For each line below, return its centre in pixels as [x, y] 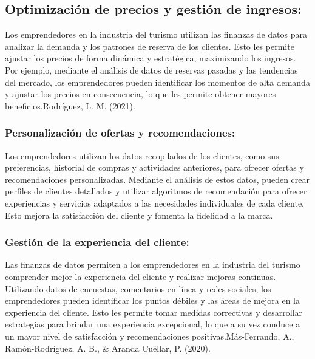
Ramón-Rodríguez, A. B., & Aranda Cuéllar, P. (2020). [108, 348]
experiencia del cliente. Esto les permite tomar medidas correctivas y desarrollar [154, 312]
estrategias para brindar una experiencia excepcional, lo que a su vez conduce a [153, 324]
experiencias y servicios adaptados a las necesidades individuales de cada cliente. [154, 203]
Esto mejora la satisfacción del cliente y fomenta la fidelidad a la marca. [139, 215]
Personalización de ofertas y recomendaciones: [120, 133]
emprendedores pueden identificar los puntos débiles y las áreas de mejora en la [152, 300]
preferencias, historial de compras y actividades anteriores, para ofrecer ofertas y [154, 167]
